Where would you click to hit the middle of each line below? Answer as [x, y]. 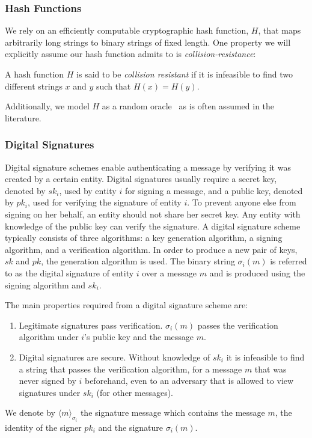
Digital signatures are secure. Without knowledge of [115, 357]
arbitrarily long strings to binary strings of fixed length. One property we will [148, 42]
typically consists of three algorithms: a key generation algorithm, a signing [144, 238]
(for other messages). [135, 392]
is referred [289, 261]
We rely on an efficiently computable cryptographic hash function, [127, 30]
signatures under [50, 392]
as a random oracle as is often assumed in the [188, 106]
